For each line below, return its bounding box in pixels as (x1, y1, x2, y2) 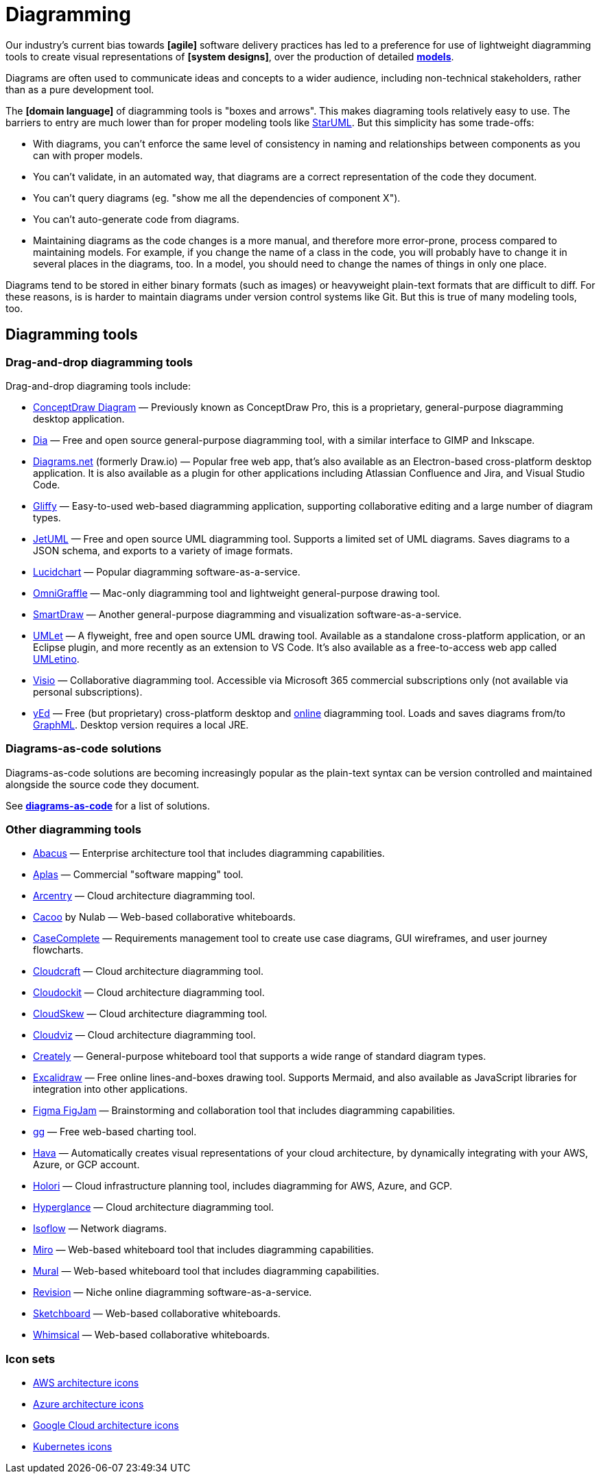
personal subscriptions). (33, 685, 143, 698)
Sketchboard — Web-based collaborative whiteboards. (33, 1308, 281, 1320)
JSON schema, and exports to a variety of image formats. (33, 544, 293, 556)
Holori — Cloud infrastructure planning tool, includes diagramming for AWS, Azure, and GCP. (33, 1180, 452, 1192)
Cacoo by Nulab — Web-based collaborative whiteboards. (33, 911, 296, 923)
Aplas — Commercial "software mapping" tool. (33, 868, 244, 881)
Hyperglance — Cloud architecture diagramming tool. (33, 1201, 274, 1214)
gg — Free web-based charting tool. (33, 1126, 197, 1138)
